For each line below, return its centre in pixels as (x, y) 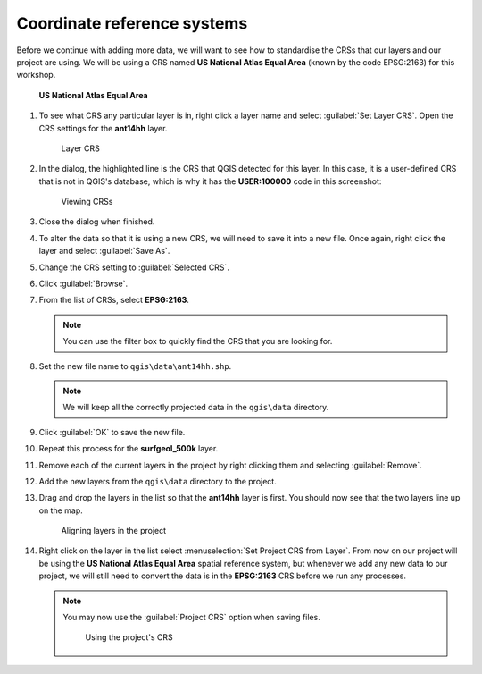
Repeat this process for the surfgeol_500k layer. (129, 449)
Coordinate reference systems (132, 23)
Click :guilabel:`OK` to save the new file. (112, 432)
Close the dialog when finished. (97, 222)
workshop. (36, 75)
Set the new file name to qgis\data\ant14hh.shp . (135, 366)
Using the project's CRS (129, 637)
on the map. (61, 510)
